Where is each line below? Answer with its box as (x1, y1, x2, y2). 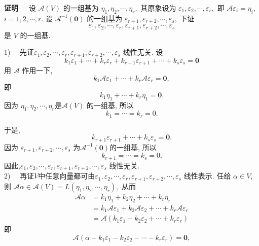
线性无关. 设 (123, 47, 163, 57)
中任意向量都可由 (38, 170, 95, 181)
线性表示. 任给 (183, 170, 231, 181)
